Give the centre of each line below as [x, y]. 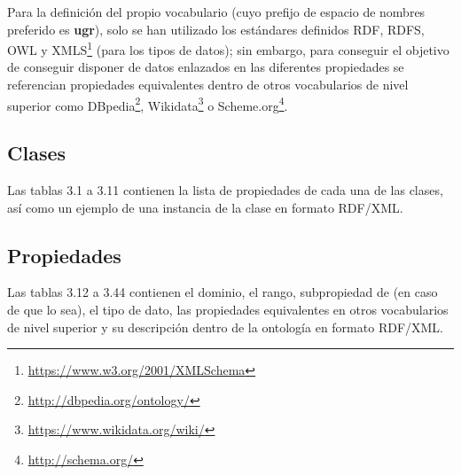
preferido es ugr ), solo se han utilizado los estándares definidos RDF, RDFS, [216, 29]
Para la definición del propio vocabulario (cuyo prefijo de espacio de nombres [216, 12]
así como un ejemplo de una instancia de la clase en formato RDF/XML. [205, 207]
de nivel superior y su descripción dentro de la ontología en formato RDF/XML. [225, 327]
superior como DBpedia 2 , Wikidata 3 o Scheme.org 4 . [148, 104]
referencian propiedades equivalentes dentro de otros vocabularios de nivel [208, 85]
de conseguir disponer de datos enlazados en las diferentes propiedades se [206, 67]
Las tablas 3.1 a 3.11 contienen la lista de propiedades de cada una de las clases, [225, 190]
